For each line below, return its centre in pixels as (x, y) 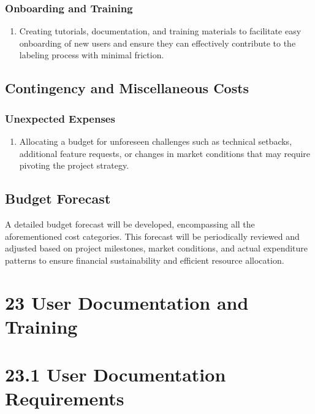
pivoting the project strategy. (74, 165)
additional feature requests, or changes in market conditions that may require (165, 153)
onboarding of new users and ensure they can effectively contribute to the (157, 43)
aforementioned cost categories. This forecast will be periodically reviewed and (152, 236)
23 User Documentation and (127, 302)
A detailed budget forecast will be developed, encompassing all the (130, 224)
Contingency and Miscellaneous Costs (127, 88)
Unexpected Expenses (60, 118)
